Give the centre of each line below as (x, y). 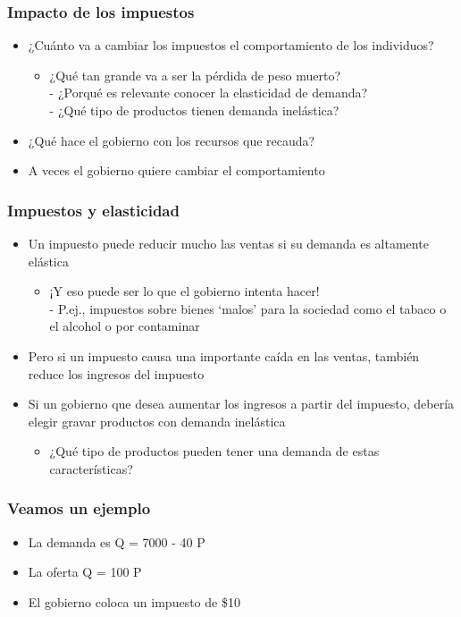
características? (91, 468)
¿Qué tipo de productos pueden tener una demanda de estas (214, 451)
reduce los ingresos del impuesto (116, 373)
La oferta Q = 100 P (85, 572)
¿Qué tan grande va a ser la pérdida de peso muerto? (195, 75)
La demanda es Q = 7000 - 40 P (117, 541)
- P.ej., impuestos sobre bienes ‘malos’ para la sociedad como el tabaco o (248, 308)
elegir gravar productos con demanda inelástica (157, 421)
